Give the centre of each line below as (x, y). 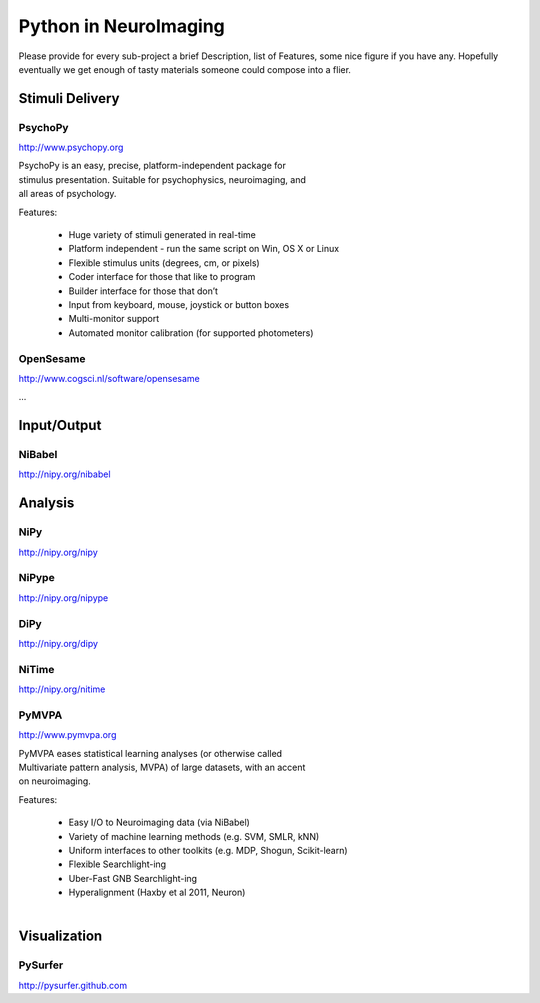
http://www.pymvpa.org (67, 735)
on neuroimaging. (55, 781)
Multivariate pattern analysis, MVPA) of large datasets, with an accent (162, 767)
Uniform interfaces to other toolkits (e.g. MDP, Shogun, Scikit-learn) (208, 850)
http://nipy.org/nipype (63, 597)
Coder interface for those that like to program (162, 277)
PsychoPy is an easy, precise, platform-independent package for (152, 166)
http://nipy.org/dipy (58, 643)
